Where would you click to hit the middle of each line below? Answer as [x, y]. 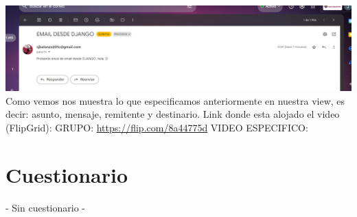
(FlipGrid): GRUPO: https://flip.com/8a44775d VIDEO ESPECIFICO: [157, 127]
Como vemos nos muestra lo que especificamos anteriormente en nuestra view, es [175, 100]
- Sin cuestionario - [46, 207]
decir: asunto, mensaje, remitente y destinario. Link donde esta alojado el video [173, 114]
